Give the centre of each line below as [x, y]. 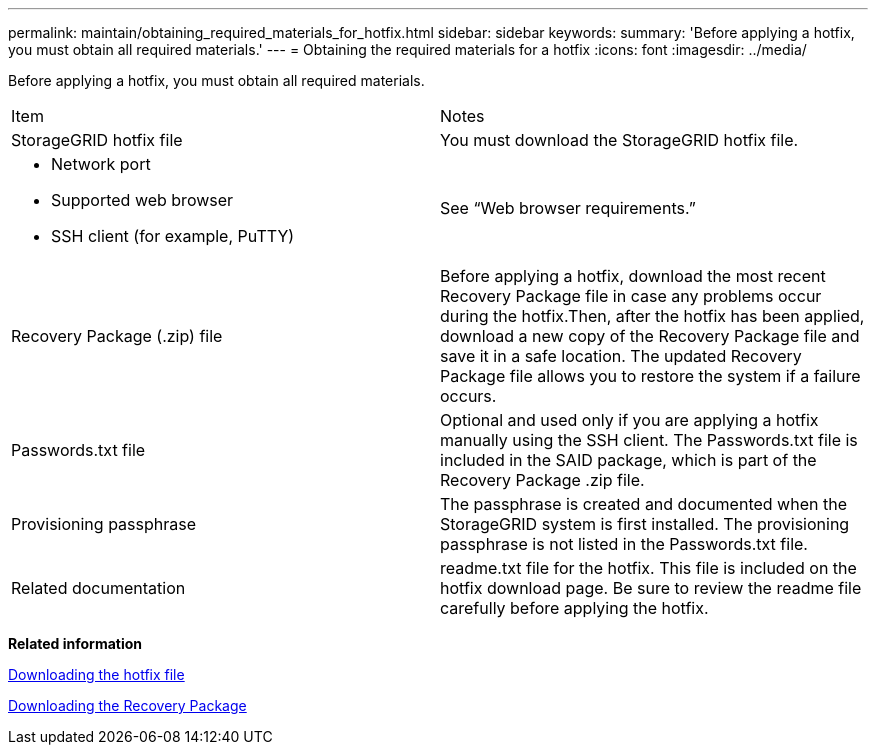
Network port [101, 164]
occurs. [468, 396]
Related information [75, 643]
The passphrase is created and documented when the [643, 504]
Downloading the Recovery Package [127, 705]
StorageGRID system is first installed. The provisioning [645, 524]
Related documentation [98, 588]
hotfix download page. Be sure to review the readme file [651, 588]
